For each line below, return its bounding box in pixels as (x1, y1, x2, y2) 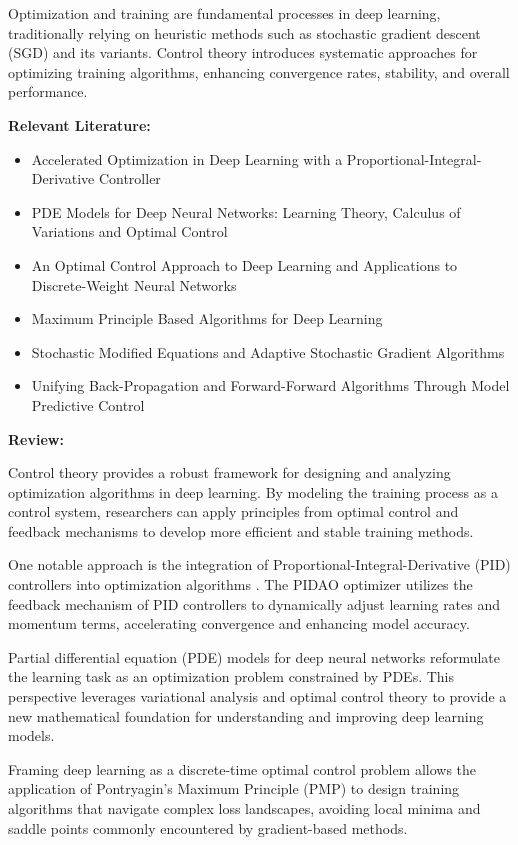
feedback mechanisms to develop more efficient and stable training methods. (8, 520, 474, 541)
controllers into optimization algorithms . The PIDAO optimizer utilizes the (8, 574, 473, 595)
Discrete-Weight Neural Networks (31, 274, 237, 295)
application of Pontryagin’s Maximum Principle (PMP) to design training (8, 778, 460, 799)
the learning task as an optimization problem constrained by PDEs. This (8, 666, 454, 687)
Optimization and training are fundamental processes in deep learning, (8, 3, 441, 23)
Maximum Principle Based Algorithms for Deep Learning (31, 308, 383, 329)
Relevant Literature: (8, 114, 151, 135)
